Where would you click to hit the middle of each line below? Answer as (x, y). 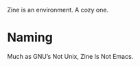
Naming (30, 38)
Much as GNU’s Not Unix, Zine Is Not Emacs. (70, 56)
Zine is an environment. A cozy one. (58, 10)
